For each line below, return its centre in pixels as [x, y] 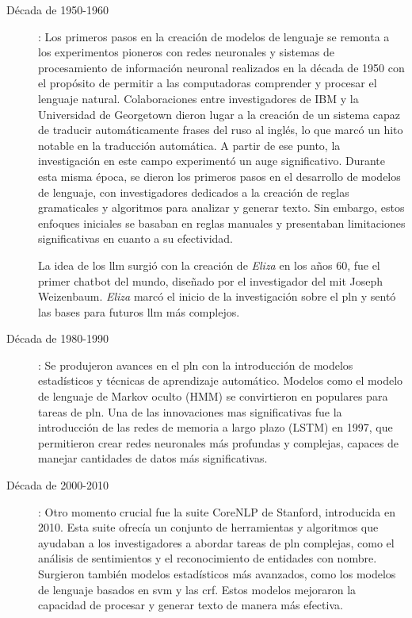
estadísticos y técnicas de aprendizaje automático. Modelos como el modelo [221, 380]
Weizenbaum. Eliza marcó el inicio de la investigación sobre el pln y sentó [217, 296]
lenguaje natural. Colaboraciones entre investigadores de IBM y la [198, 98]
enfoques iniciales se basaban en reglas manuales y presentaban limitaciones [222, 223]
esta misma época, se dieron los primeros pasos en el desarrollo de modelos [219, 176]
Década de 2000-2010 [57, 485]
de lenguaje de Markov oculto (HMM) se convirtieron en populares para [213, 396]
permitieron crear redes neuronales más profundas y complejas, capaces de [218, 442]
